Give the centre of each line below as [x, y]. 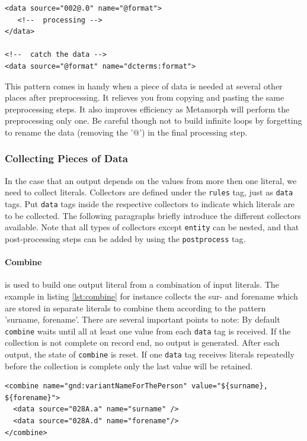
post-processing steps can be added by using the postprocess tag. [125, 238]
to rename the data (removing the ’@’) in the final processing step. [126, 132]
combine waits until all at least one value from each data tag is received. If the [148, 331]
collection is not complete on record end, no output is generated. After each [142, 342]
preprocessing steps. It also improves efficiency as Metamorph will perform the [147, 109]
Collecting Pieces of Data [66, 158]
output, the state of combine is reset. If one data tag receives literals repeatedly [150, 354]
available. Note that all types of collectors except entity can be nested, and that [152, 227]
